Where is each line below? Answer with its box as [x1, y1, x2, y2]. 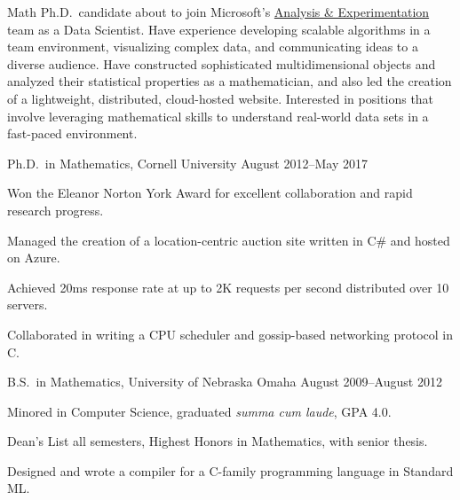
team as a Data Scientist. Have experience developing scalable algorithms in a [7, 20, 431, 38]
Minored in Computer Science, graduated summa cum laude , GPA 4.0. [7, 402, 392, 420]
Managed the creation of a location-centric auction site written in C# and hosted [7, 230, 450, 249]
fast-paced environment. [7, 124, 138, 143]
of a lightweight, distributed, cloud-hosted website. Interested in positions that [7, 89, 434, 107]
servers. [7, 295, 48, 314]
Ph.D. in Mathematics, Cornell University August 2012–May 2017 [7, 153, 368, 172]
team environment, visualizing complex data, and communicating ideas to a [7, 37, 418, 56]
